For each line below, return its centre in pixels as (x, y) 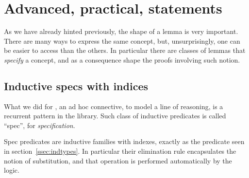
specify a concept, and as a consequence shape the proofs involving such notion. (122, 59)
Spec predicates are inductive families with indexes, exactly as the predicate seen (124, 141)
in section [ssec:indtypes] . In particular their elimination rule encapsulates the (120, 151)
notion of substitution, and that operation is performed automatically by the (118, 160)
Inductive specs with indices (76, 86)
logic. (12, 170)
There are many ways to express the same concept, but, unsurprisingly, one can (122, 40)
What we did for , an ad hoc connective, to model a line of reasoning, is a (114, 106)
